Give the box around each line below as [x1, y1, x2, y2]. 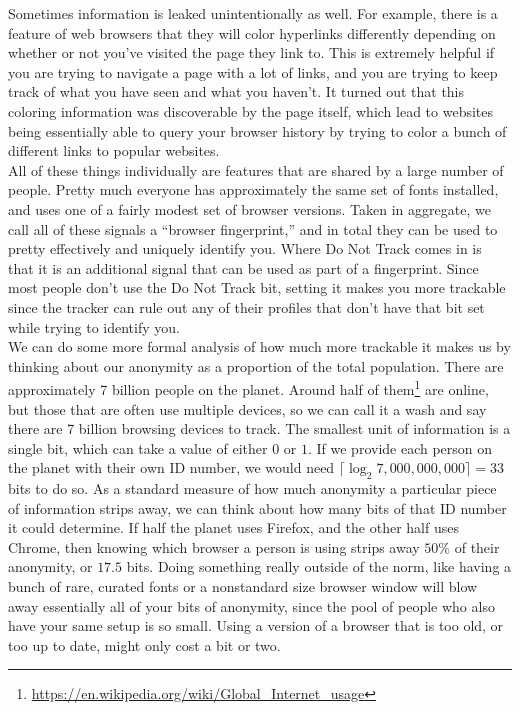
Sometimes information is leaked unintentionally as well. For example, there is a [8, 3, 498, 23]
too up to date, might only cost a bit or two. [8, 634, 281, 655]
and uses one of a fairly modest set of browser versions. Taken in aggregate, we [8, 198, 491, 219]
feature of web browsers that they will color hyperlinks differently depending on [8, 22, 496, 43]
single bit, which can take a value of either [8, 437, 268, 458]
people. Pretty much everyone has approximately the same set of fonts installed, [8, 179, 499, 200]
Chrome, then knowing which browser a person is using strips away [8, 536, 420, 557]
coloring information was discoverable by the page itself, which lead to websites [8, 100, 494, 121]
